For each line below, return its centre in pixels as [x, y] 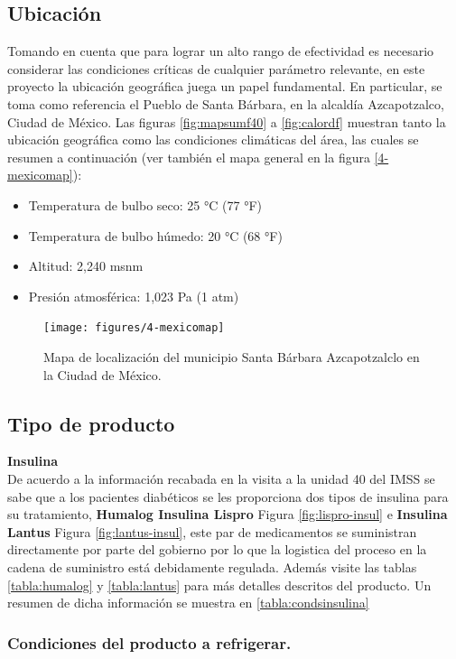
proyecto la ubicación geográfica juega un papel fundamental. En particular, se [225, 86]
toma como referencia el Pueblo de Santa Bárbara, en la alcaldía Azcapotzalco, [226, 103]
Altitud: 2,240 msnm [86, 266]
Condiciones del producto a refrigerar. [149, 642]
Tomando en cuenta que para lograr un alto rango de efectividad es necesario [221, 51]
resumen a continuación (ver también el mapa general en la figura [189, 157]
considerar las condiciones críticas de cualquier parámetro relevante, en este [216, 68]
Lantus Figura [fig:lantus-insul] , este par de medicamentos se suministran [212, 531]
